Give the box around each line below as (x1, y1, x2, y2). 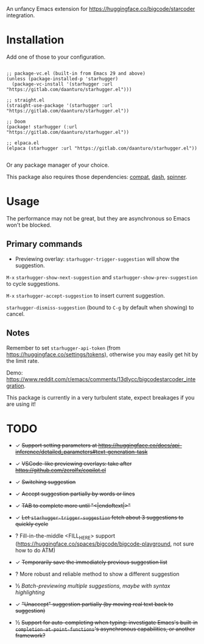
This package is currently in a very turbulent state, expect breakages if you (6, 393, 195, 401)
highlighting (15, 589, 45, 596)
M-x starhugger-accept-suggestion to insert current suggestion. (6, 291, 166, 299)
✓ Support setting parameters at (15, 442, 97, 449)
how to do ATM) (15, 547, 56, 554)
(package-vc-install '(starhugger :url (12, 81, 113, 87)
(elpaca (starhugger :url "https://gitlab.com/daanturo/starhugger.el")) (6, 145, 198, 152)
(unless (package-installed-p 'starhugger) (6, 76, 119, 82)
